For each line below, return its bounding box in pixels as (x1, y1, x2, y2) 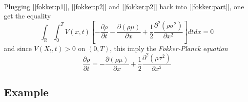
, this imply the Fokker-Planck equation (110, 43, 228, 53)
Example (4, 85, 49, 100)
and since (4, 43, 32, 53)
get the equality (4, 11, 51, 21)
